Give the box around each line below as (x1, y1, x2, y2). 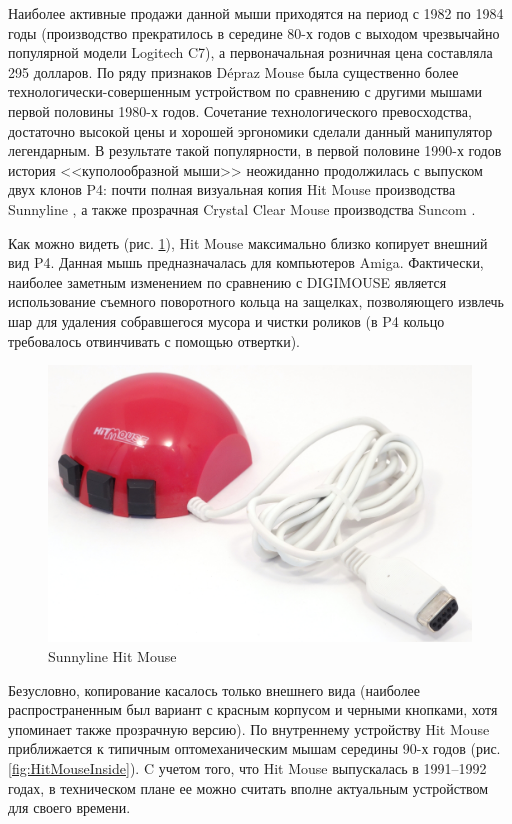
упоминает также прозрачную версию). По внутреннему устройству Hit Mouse (8, 718, 490, 739)
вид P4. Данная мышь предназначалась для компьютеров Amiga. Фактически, (8, 252, 484, 273)
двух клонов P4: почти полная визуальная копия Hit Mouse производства (8, 179, 456, 200)
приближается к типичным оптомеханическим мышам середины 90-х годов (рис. (8, 738, 501, 759)
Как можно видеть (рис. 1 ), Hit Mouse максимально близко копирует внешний (8, 232, 488, 253)
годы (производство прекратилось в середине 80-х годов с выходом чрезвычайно (8, 22, 500, 43)
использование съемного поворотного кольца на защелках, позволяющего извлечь (8, 291, 505, 312)
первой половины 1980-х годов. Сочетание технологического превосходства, (8, 100, 472, 121)
